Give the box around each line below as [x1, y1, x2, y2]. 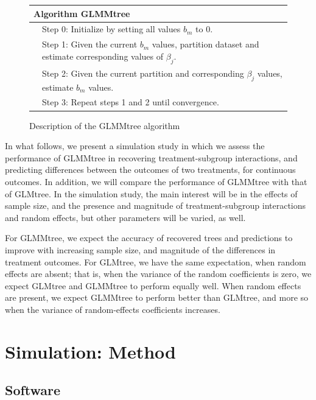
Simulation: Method [5, 339, 176, 363]
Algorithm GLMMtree [33, 7, 130, 19]
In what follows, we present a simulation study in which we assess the [5, 139, 265, 152]
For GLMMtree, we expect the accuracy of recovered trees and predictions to [5, 231, 293, 244]
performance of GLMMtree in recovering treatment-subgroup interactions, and [5, 151, 298, 164]
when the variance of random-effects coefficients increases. [5, 303, 220, 315]
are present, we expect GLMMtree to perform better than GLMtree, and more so [5, 291, 309, 304]
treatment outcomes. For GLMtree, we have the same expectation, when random [5, 255, 306, 268]
